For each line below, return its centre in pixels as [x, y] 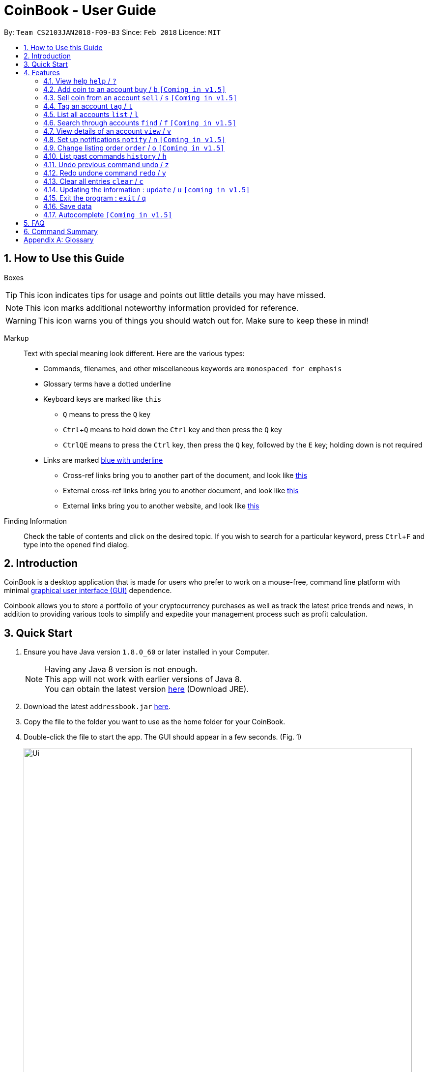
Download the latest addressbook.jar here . [97, 707]
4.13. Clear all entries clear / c [93, 181]
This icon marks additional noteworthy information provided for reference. [162, 308]
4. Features [42, 72]
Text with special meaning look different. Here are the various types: [134, 353]
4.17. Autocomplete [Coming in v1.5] [108, 214]
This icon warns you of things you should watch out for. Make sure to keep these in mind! [203, 320]
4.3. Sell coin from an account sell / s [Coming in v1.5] [140, 97]
